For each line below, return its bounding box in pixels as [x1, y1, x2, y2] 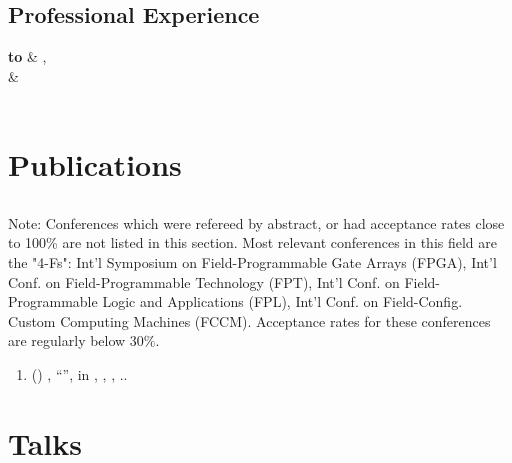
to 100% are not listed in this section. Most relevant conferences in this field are [8, 232, 498, 253]
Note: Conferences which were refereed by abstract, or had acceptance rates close [8, 212, 505, 233]
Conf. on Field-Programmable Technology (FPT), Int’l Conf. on [8, 271, 400, 292]
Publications [8, 144, 182, 185]
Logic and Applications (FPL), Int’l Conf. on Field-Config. [102, 291, 463, 312]
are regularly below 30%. [8, 330, 160, 351]
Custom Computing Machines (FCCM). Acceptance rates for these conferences [8, 310, 491, 331]
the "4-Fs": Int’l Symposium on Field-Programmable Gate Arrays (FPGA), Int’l [8, 251, 497, 272]
